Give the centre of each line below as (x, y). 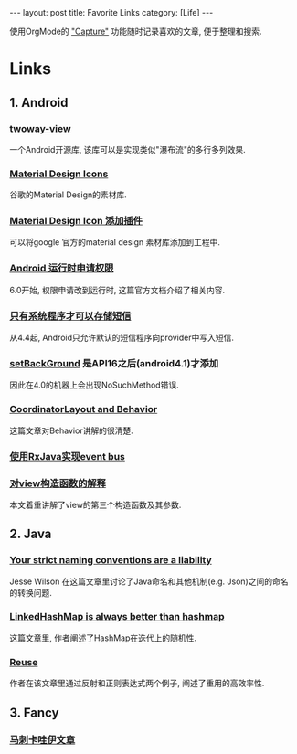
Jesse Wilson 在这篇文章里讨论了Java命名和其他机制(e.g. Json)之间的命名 (149, 581)
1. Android (39, 102)
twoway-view (40, 128)
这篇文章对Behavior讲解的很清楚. (72, 430)
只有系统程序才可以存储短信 (70, 315)
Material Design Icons (59, 174)
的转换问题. (31, 592)
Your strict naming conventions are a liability (111, 560)
